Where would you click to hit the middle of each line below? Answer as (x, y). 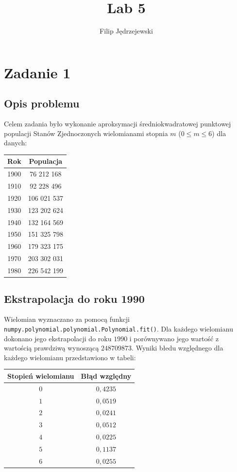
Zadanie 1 (37, 72)
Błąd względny (106, 376)
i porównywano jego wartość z (174, 338)
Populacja (46, 161)
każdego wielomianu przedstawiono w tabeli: (70, 357)
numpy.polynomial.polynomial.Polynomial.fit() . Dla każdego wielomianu (118, 328)
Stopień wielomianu (41, 376)
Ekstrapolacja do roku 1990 (74, 299)
